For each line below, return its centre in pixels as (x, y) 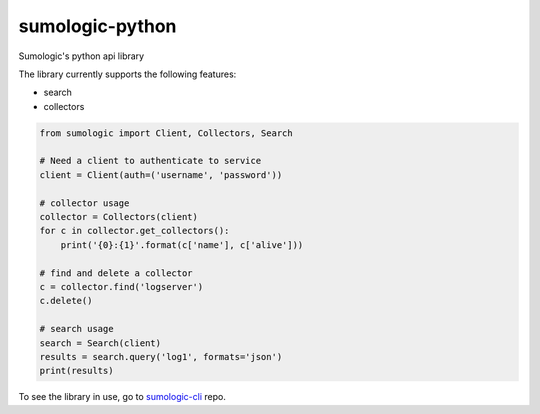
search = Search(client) (100, 343)
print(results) (76, 371)
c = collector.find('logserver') (121, 286)
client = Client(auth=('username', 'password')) (161, 174)
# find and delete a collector (116, 273)
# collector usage (84, 203)
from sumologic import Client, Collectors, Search (166, 133)
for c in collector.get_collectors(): (134, 231)
